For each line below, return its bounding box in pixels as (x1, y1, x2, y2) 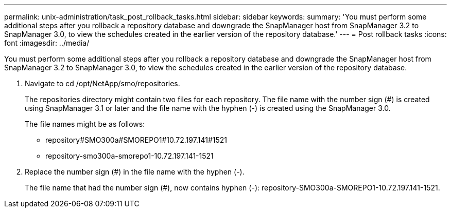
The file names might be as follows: (25, 120, 145, 128)
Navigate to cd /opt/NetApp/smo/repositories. (25, 79, 180, 88)
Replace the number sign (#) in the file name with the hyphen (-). (25, 167, 245, 176)
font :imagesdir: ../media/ (4, 38, 90, 47)
